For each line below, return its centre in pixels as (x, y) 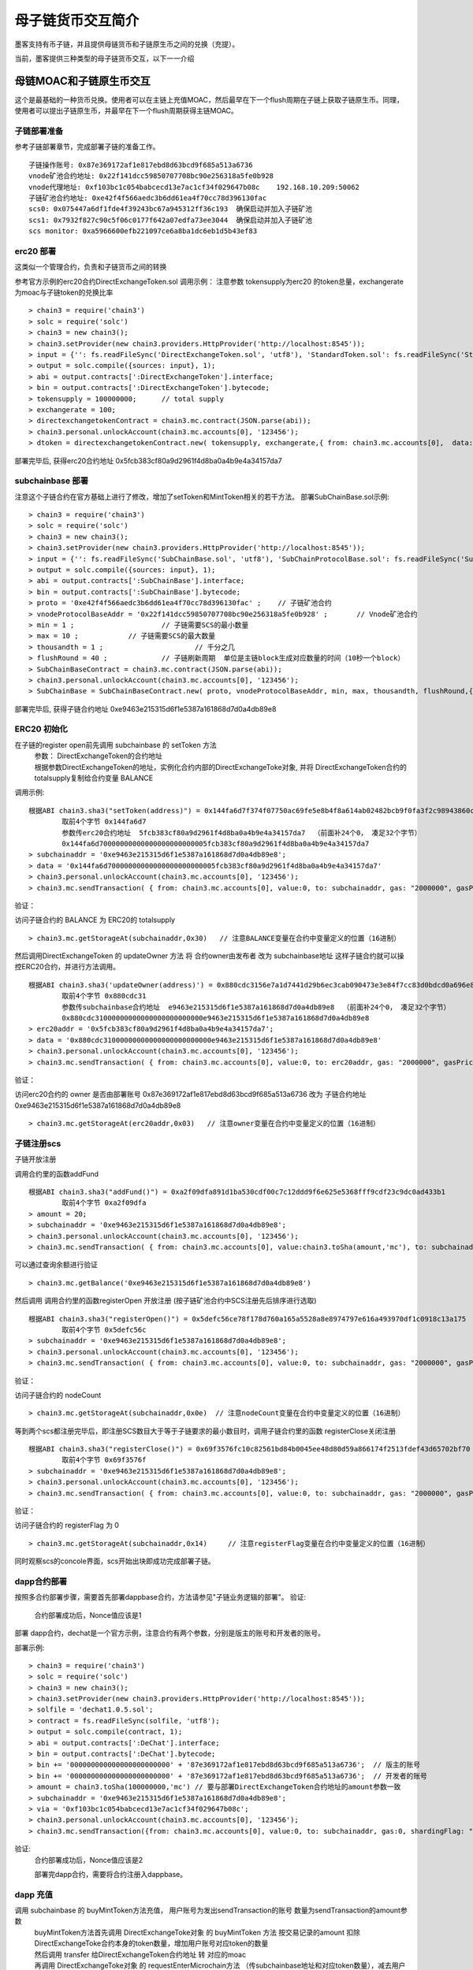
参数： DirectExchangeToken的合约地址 (99, 756)
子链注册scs (38, 1143)
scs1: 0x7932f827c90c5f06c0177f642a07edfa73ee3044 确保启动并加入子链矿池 (171, 220)
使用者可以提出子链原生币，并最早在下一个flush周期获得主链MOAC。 (126, 111)
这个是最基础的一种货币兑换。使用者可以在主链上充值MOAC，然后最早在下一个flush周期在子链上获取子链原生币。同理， (209, 99)
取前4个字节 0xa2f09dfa (104, 1203)
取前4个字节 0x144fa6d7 (104, 822)
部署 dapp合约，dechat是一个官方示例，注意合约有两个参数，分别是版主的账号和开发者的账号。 (169, 1633)
